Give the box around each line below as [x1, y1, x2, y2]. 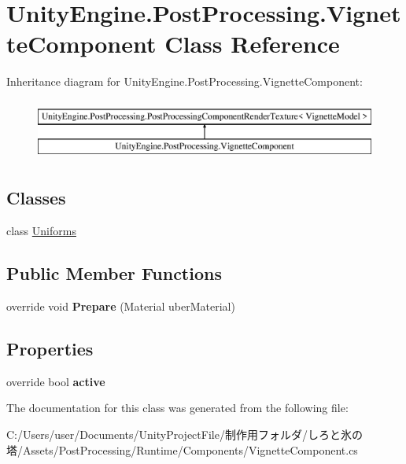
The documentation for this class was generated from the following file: [6, 400, 349, 416]
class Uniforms [6, 223, 76, 239]
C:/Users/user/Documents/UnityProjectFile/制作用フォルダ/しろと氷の [6, 426, 363, 443]
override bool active [6, 373, 105, 389]
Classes [6, 186, 66, 210]
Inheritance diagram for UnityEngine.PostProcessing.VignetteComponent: [6, 73, 363, 90]
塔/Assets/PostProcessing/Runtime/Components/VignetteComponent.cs [6, 441, 358, 458]
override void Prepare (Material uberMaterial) [6, 298, 235, 315]
